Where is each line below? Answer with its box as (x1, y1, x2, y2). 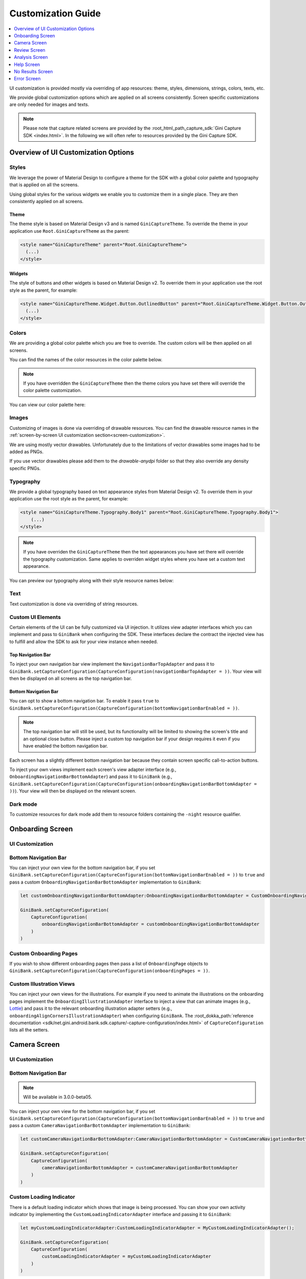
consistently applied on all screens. (9, 198, 84, 204)
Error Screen (14, 76, 41, 82)
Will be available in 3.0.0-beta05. (23, 1094, 92, 1100)
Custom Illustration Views (9, 980, 75, 987)
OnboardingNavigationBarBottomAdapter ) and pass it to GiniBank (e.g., (9, 774, 173, 780)
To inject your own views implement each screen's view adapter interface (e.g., (9, 766, 176, 773)
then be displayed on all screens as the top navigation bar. (9, 675, 132, 681)
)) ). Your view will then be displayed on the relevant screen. (9, 788, 137, 794)
